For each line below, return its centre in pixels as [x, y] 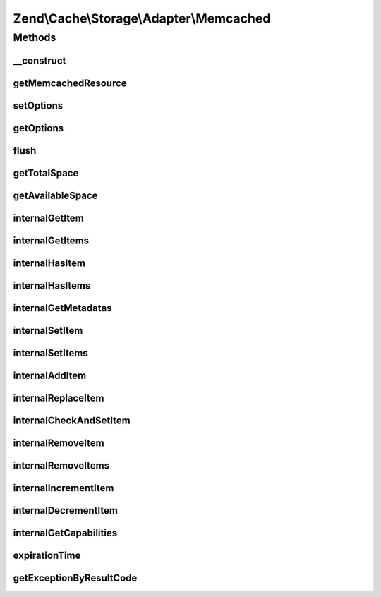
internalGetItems [51, 240]
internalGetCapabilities [65, 533]
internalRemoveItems [61, 465]
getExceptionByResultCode [75, 578]
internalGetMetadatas [62, 308]
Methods [35, 37]
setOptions [38, 105]
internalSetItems [50, 353]
